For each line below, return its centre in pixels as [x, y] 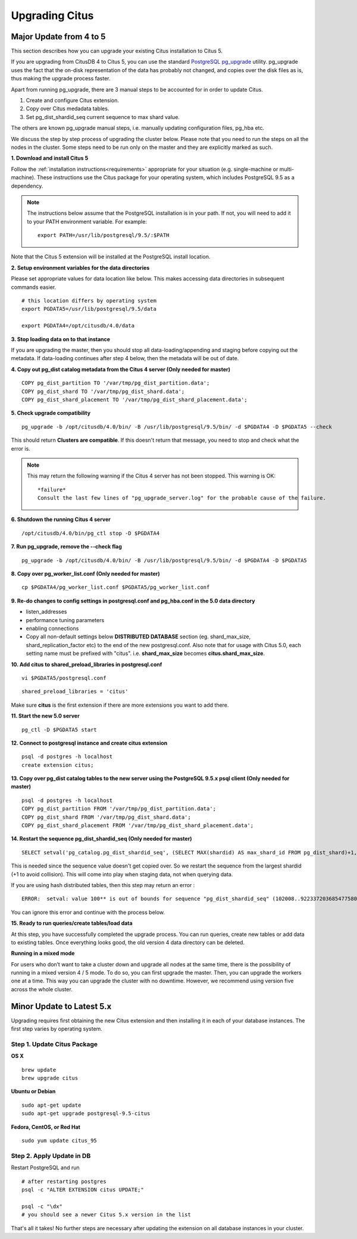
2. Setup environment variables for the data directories [80, 267]
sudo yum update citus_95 [59, 1141]
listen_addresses [46, 612]
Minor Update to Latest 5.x [61, 1006]
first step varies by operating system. [57, 1029]
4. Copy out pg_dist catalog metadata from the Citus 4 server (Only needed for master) [120, 369]
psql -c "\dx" [42, 1206]
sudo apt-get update [51, 1105]
